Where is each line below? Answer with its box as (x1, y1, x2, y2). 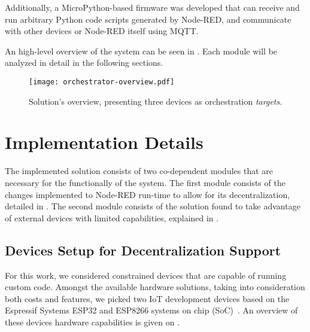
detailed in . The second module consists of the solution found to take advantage (5, 200, 300, 212)
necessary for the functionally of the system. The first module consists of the (5, 176, 285, 188)
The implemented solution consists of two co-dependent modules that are (5, 165, 273, 177)
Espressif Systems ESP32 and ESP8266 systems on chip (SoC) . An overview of (5, 304, 298, 316)
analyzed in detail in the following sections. (5, 56, 163, 69)
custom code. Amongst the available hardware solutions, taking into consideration (5, 281, 305, 293)
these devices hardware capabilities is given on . (5, 315, 180, 328)
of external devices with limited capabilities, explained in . (5, 211, 219, 224)
